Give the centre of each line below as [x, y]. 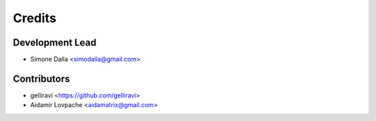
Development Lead [55, 43]
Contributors [41, 78]
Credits [35, 18]
